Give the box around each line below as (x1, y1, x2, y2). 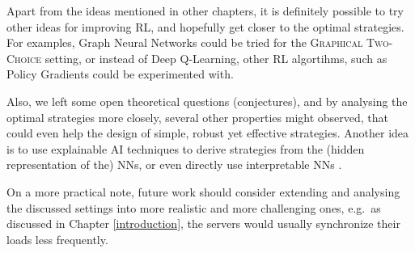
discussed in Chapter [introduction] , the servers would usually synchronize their (6, 215, 400, 232)
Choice (6, 49, 42, 66)
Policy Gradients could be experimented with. (6, 65, 234, 82)
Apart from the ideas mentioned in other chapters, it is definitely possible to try (6, 2, 404, 19)
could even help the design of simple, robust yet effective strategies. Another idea (6, 124, 409, 141)
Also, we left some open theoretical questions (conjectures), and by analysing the (6, 92, 408, 109)
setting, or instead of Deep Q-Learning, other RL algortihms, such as (44, 49, 387, 66)
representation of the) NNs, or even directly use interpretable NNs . (6, 156, 342, 173)
